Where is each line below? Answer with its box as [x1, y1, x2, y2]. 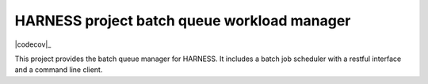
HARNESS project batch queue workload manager [14, 12, 351, 29]
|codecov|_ [14, 40, 52, 49]
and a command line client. [14, 65, 103, 74]
